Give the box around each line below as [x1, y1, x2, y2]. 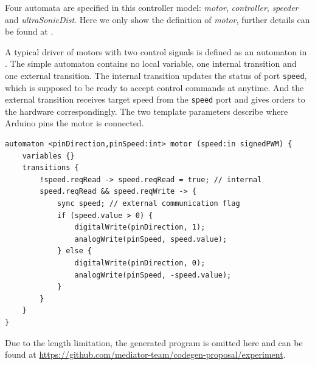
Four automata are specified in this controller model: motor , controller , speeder [5, 1, 299, 13]
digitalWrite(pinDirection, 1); [74, 223, 206, 232]
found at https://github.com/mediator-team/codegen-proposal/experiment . [5, 348, 286, 361]
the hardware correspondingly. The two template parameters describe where [5, 104, 288, 117]
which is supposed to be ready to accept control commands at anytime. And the [5, 81, 304, 94]
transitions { [22, 163, 79, 172]
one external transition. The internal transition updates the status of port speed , [5, 69, 307, 81]
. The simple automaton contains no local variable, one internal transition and [5, 57, 297, 70]
